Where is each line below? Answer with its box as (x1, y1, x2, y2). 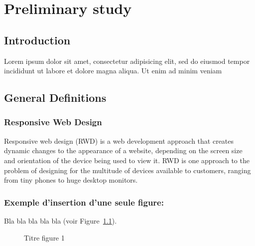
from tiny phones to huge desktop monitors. (4, 175, 138, 185)
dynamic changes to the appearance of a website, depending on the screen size (4, 145, 243, 156)
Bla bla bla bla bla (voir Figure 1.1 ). (4, 215, 117, 226)
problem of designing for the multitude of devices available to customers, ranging (4, 165, 251, 175)
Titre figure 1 (24, 232, 65, 243)
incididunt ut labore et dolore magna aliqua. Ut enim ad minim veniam (4, 65, 222, 76)
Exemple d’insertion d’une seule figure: (4, 196, 164, 208)
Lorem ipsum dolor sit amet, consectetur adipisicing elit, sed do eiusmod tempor (4, 55, 250, 66)
